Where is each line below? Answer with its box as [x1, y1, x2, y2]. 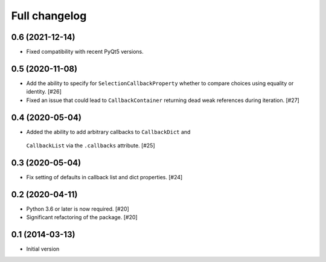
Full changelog [11, 9, 87, 22]
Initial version [26, 245, 60, 253]
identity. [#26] [26, 88, 62, 95]
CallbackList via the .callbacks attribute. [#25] [26, 142, 155, 149]
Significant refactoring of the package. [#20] [26, 214, 138, 221]
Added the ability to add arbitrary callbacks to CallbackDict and [26, 128, 191, 135]
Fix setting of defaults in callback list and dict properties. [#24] [26, 173, 183, 181]
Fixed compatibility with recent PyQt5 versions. [26, 48, 144, 56]
